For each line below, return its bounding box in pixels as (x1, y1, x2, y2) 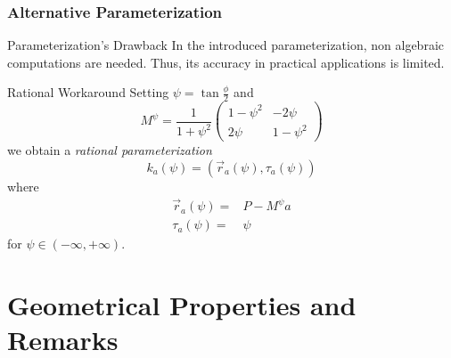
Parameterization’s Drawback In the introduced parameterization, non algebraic (7, 36, 444, 54)
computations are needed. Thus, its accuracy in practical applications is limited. (7, 53, 445, 71)
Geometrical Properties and (7, 286, 357, 322)
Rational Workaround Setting (7, 83, 169, 102)
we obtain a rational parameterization (7, 141, 212, 159)
